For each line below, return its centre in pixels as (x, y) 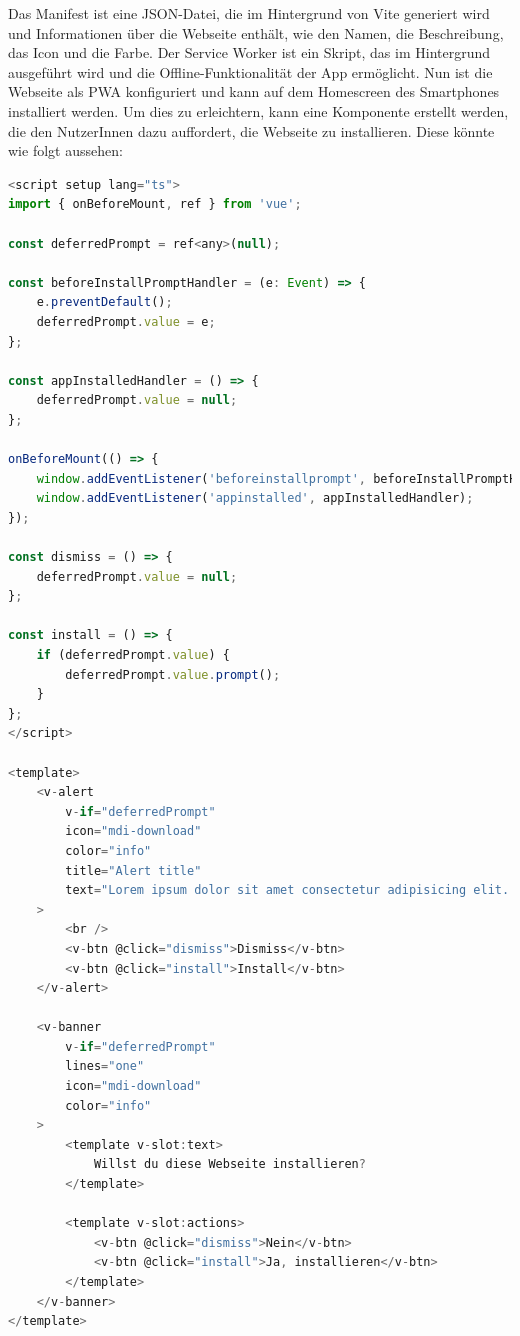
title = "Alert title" (133, 870)
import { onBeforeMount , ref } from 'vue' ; (155, 204)
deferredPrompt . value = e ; (126, 321)
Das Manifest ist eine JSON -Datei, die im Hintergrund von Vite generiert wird (249, 13)
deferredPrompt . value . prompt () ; (173, 674)
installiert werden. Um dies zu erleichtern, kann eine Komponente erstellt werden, (258, 110)
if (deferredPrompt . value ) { (133, 655)
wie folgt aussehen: (65, 150)
